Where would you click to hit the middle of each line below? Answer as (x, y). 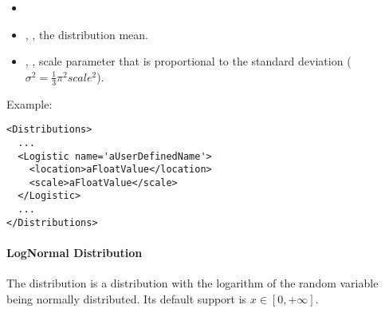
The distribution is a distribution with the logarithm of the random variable (192, 283)
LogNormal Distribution (75, 253)
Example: (29, 103)
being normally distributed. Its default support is (127, 298)
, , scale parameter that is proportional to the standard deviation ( (188, 61)
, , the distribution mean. (86, 34)
